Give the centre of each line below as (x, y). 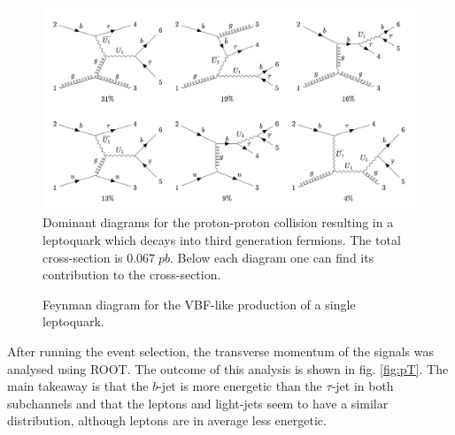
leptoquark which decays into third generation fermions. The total (222, 239)
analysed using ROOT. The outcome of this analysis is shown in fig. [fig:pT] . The (228, 368)
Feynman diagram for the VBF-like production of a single (199, 304)
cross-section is (83, 257)
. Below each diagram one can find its (272, 257)
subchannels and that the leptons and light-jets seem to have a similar (198, 403)
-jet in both (362, 386)
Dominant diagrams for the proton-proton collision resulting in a (218, 222)
